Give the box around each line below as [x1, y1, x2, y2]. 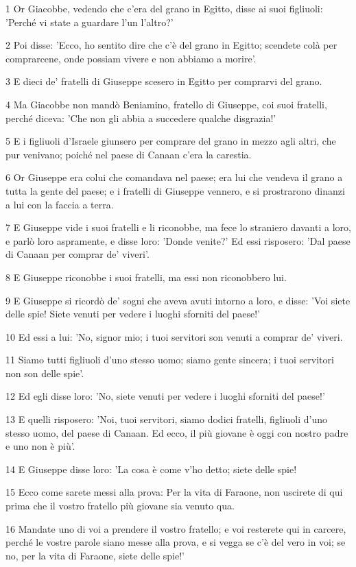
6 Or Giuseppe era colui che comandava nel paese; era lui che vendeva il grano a [5, 170, 343, 184]
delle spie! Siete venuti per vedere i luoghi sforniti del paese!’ [5, 306, 260, 321]
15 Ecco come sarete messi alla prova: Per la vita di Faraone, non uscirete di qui [5, 485, 343, 499]
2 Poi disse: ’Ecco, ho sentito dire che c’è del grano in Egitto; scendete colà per [5, 38, 337, 52]
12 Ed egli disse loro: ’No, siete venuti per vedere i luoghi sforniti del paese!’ [5, 389, 325, 403]
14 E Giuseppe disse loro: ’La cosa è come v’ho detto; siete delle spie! [5, 461, 297, 476]
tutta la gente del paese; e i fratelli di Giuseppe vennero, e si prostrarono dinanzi [5, 183, 345, 197]
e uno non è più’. [5, 439, 75, 453]
